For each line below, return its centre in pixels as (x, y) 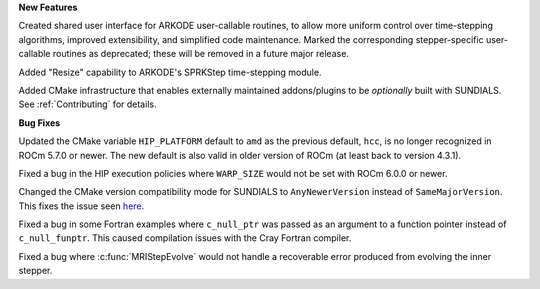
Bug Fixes (39, 122)
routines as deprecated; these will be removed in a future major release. (201, 54)
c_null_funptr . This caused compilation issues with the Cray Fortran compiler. (185, 238)
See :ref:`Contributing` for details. (87, 104)
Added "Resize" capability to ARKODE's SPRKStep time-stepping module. (170, 72)
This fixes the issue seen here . (81, 206)
